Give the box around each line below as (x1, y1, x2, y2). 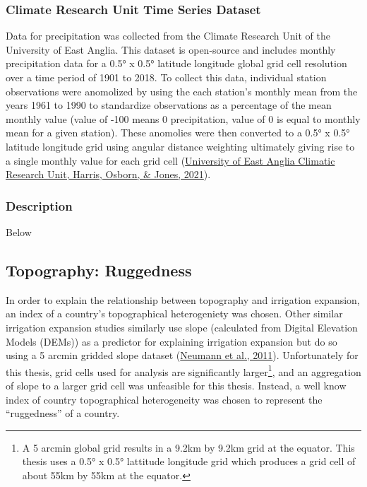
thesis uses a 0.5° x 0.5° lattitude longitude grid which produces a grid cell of (22, 454, 356, 469)
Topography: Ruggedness (6, 259, 192, 281)
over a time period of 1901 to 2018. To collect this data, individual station (6, 70, 327, 84)
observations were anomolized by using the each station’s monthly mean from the (6, 83, 358, 98)
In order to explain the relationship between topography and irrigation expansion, (6, 292, 360, 307)
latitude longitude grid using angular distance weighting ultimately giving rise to (6, 139, 355, 153)
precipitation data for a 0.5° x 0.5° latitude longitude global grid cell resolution (6, 56, 347, 71)
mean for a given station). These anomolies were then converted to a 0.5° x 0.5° (6, 125, 350, 140)
